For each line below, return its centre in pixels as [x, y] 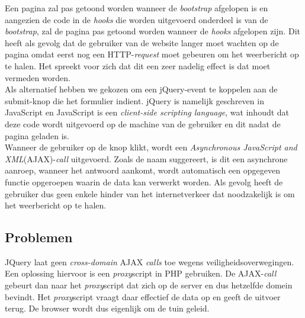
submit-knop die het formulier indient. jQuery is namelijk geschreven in [134, 100]
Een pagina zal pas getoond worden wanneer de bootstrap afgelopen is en [137, 8]
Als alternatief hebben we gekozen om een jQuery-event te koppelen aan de [141, 89]
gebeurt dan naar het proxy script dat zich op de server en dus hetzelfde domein [149, 285]
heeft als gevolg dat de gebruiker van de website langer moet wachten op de [142, 42]
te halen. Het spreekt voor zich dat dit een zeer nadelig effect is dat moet [138, 65]
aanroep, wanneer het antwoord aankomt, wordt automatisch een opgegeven [142, 170]
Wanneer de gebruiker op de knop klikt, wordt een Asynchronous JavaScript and [151, 147]
